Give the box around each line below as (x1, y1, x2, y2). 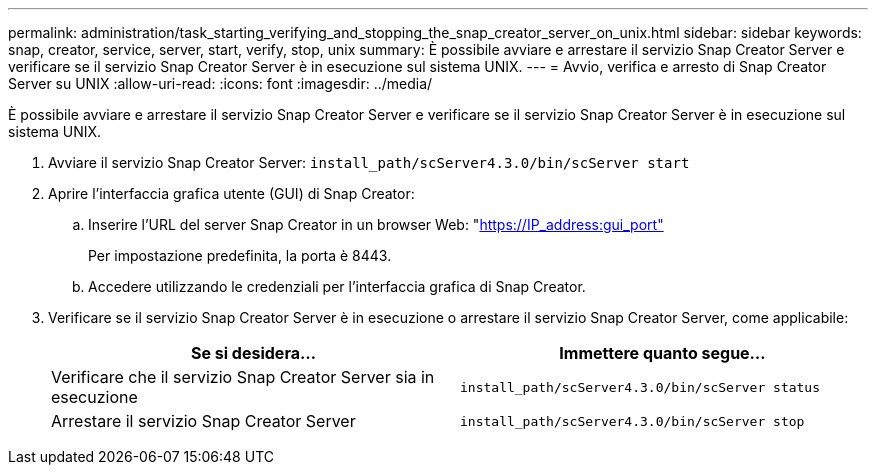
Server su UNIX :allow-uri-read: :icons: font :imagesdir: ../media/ (8, 75, 433, 92)
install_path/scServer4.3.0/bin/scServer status (460, 379, 821, 395)
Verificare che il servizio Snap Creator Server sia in (51, 367, 435, 387)
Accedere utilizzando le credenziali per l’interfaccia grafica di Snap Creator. (88, 278, 586, 295)
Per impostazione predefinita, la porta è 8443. (88, 247, 392, 264)
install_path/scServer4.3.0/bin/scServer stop (460, 413, 805, 429)
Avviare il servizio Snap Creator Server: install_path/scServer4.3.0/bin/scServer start (48, 154, 690, 171)
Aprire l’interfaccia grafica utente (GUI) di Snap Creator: (48, 185, 415, 202)
